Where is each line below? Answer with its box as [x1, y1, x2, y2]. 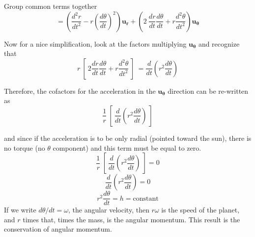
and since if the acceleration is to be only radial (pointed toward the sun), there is [4, 132, 252, 143]
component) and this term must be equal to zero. [53, 142, 201, 153]
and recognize [198, 38, 240, 49]
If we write [4, 205, 36, 215]
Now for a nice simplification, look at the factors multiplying [4, 38, 187, 49]
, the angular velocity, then [68, 205, 149, 215]
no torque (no [4, 142, 45, 153]
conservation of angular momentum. [4, 224, 112, 234]
